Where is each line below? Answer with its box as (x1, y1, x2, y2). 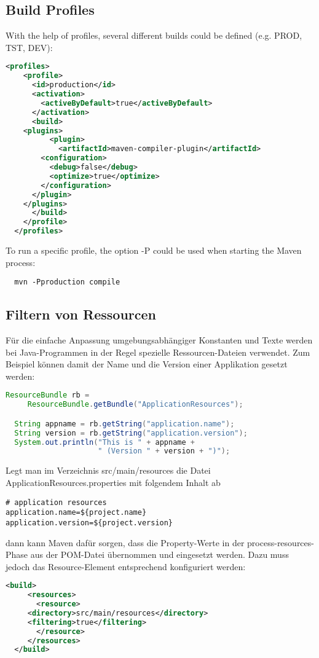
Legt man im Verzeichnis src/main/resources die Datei (6, 464, 211, 477)
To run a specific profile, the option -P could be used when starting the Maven (6, 244, 302, 257)
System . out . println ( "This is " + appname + (14, 437, 195, 447)
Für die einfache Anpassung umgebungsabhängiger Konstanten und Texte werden (6, 334, 313, 347)
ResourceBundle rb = (6, 391, 90, 400)
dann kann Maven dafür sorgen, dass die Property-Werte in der (6, 536, 245, 549)
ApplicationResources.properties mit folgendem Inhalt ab (6, 476, 221, 488)
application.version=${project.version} (6, 518, 173, 527)
